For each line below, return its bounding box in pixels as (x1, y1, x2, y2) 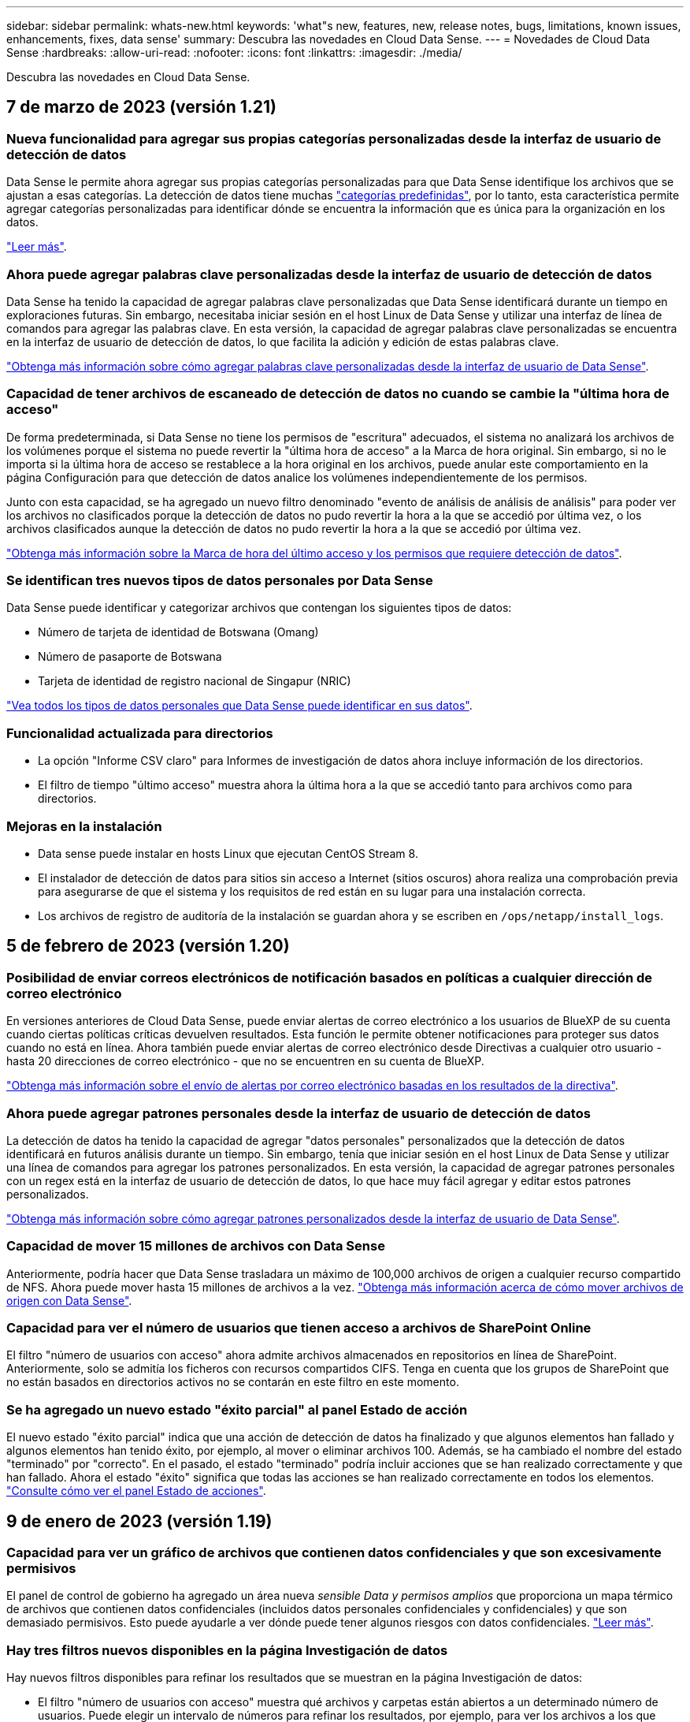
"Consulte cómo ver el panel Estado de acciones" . (6, 1484, 266, 1498)
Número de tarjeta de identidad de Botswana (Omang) (38, 625, 319, 639)
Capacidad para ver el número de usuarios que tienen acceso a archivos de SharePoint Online (6, 1320, 592, 1336)
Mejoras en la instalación (6, 818, 162, 834)
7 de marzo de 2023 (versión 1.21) (6, 97, 276, 117)
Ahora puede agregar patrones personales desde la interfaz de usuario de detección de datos (6, 1105, 591, 1121)
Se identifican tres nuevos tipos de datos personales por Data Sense (6, 572, 433, 589)
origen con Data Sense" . (6, 1293, 132, 1307)
